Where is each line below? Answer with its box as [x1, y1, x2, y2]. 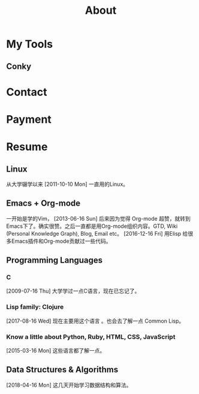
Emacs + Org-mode [6, 198, 81, 209]
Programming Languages [6, 255, 103, 266]
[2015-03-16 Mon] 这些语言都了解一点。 [6, 347, 105, 354]
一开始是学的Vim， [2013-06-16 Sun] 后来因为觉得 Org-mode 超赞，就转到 [6, 215, 191, 222]
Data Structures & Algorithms [6, 365, 119, 375]
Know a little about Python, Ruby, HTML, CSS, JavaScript [6, 332, 176, 341]
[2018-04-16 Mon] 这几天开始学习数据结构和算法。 [6, 381, 132, 389]
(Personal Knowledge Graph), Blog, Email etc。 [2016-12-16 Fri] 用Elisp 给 [6, 230, 188, 237]
